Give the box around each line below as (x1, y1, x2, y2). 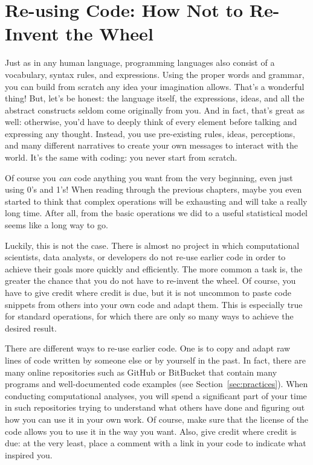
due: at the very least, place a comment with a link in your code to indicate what (5, 437, 306, 449)
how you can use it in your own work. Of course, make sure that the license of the (5, 412, 309, 425)
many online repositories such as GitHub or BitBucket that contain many (5, 365, 277, 378)
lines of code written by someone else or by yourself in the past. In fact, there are (5, 353, 306, 366)
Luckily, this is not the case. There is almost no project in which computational (5, 239, 300, 251)
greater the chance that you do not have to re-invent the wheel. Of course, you (5, 274, 296, 287)
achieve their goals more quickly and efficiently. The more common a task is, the (5, 262, 303, 275)
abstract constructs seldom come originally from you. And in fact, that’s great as (5, 103, 305, 116)
